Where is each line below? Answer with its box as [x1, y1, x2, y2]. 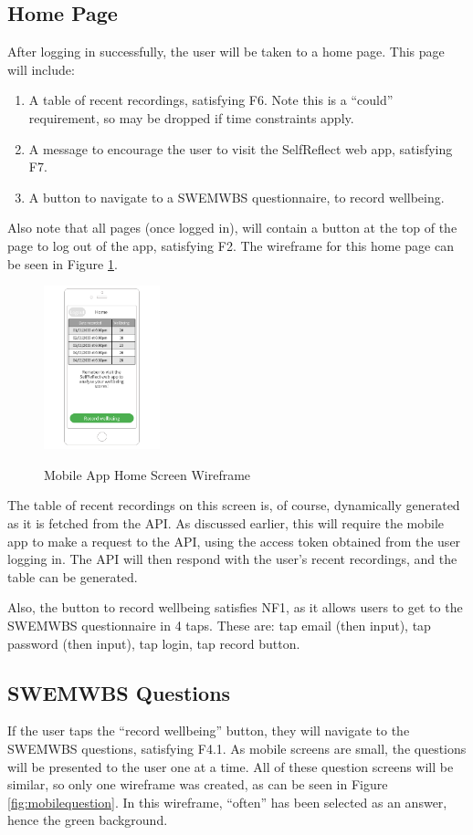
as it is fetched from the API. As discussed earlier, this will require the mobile [7, 514, 445, 533]
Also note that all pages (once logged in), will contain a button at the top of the [7, 218, 457, 237]
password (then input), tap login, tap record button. [7, 633, 300, 652]
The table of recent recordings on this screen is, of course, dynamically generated [7, 496, 460, 515]
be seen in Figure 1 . [7, 254, 118, 273]
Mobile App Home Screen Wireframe [44, 464, 251, 484]
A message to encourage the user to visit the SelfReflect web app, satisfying [28, 139, 453, 158]
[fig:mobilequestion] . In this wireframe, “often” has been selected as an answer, [7, 792, 447, 811]
